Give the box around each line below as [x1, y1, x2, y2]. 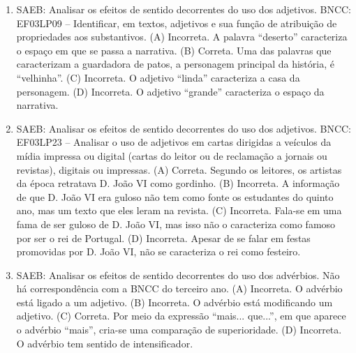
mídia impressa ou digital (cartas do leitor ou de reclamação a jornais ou [16, 148, 327, 163]
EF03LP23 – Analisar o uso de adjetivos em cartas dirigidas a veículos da [16, 135, 332, 149]
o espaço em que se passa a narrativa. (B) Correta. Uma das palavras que [16, 43, 332, 57]
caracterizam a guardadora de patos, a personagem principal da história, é [16, 57, 334, 71]
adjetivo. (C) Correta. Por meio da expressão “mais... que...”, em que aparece [16, 308, 346, 323]
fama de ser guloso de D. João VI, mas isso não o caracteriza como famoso [16, 216, 336, 231]
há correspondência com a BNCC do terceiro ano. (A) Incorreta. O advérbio [16, 281, 343, 296]
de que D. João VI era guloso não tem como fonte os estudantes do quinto [16, 189, 334, 204]
